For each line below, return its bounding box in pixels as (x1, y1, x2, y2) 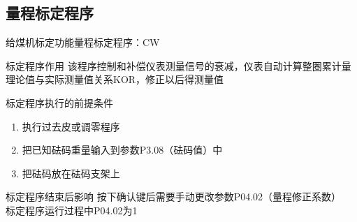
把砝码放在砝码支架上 (22, 165, 120, 180)
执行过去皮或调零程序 (22, 119, 120, 133)
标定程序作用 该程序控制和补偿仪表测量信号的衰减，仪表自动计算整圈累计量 (6, 58, 351, 73)
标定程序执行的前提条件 (6, 95, 113, 110)
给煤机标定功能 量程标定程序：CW (6, 35, 160, 50)
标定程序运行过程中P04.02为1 (6, 202, 138, 217)
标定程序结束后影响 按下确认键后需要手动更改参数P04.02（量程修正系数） (6, 189, 342, 204)
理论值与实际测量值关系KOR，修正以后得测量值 (6, 72, 224, 87)
